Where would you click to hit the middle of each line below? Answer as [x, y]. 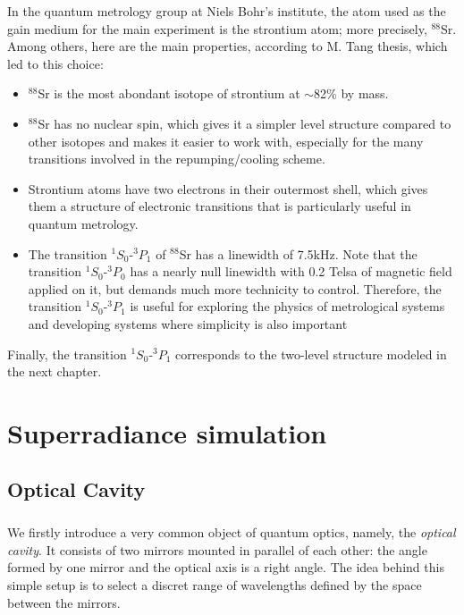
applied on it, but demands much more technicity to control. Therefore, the [235, 288]
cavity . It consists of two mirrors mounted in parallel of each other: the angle [217, 549]
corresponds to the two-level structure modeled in [311, 354]
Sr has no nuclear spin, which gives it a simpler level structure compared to [245, 123]
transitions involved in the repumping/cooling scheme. [177, 159]
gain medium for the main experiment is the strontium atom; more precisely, [217, 28]
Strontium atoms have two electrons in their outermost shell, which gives [228, 188]
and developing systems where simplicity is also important [188, 323]
